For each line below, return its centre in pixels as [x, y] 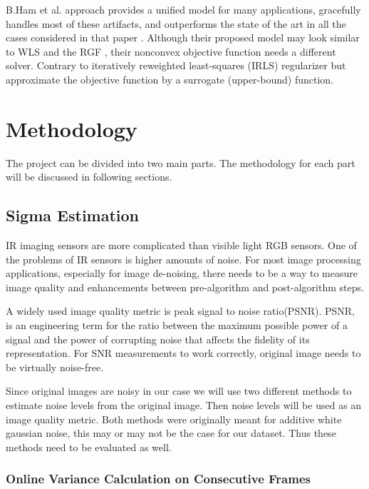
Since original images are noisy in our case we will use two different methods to [179, 391]
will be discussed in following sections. [89, 177]
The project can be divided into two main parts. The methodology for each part [181, 162]
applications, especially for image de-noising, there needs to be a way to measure [182, 273]
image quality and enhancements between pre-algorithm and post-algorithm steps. [185, 287]
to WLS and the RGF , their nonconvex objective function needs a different [171, 51]
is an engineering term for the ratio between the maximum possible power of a [177, 325]
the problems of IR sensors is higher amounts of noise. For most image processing [183, 259]
